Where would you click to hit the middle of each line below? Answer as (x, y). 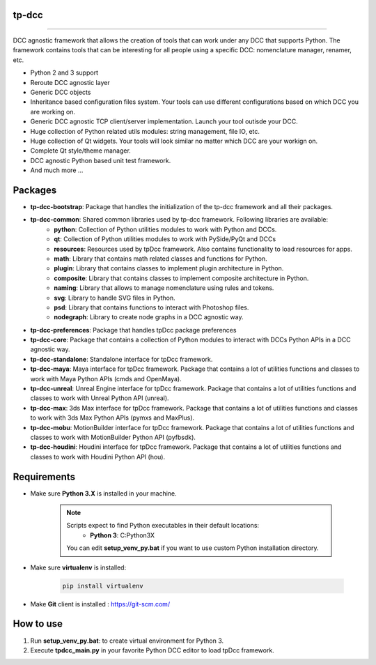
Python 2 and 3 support (64, 72)
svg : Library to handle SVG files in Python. (115, 298)
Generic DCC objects (61, 92)
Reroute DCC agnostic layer (70, 82)
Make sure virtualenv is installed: (78, 567)
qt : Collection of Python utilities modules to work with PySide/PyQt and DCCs (165, 239)
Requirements (44, 476)
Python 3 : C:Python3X (122, 535)
